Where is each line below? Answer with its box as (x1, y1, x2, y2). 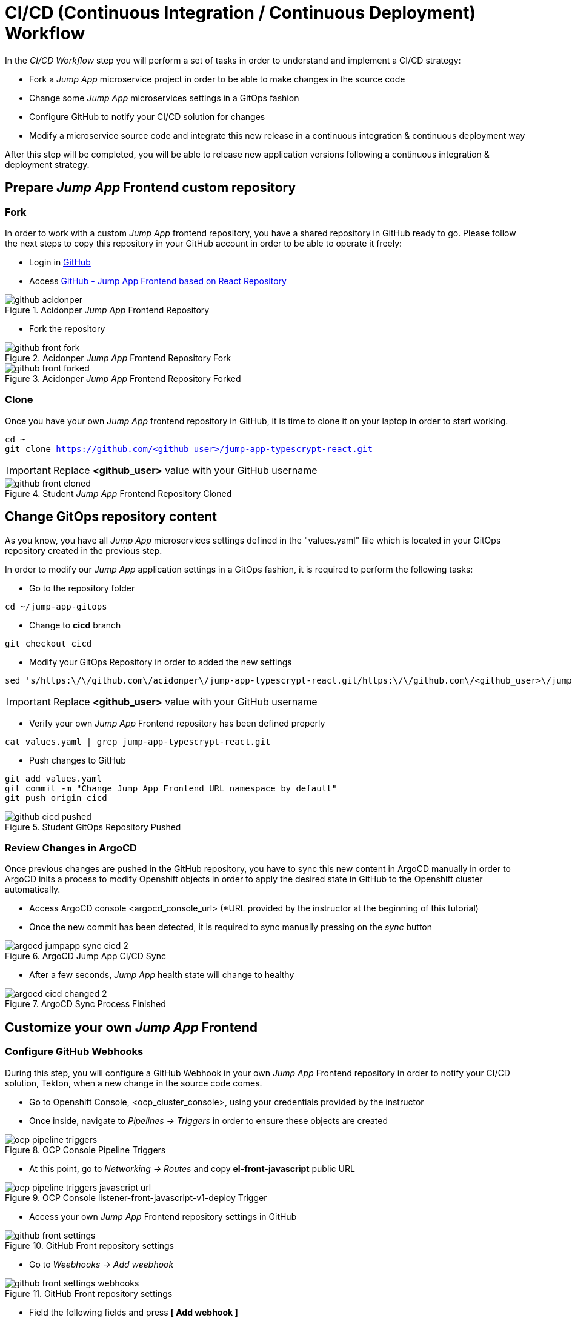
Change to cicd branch (29, 619, 121, 630)
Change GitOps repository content (5, 509, 217, 525)
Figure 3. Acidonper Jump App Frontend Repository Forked (5, 373, 241, 384)
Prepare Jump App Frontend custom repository (5, 180, 296, 196)
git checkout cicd (5, 638, 92, 648)
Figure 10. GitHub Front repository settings (5, 1240, 174, 1251)
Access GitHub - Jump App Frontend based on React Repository (29, 275, 287, 286)
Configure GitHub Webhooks (5, 1045, 144, 1058)
